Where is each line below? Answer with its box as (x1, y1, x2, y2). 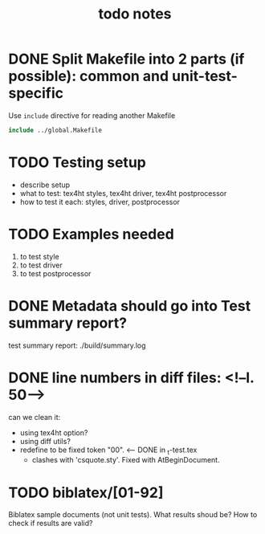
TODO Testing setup (8, 153, 146, 171)
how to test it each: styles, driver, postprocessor (19, 197, 181, 206)
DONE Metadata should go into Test (8, 296, 251, 315)
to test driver (19, 260, 63, 270)
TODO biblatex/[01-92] (8, 483, 164, 502)
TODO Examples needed (8, 225, 174, 243)
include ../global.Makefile (8, 126, 103, 134)
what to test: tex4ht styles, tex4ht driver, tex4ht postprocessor (19, 188, 227, 198)
